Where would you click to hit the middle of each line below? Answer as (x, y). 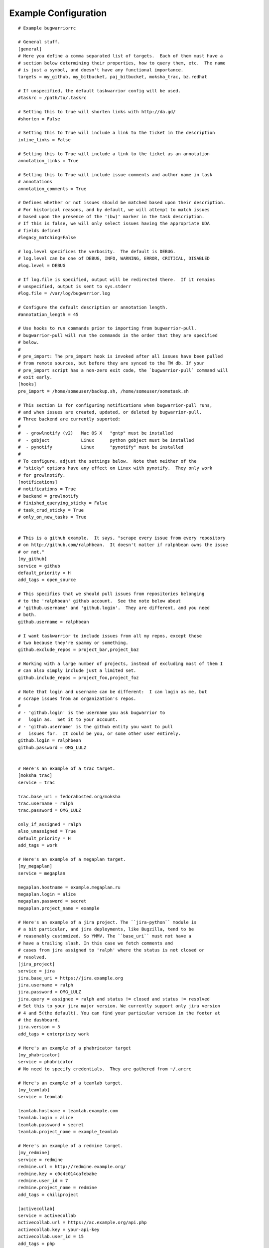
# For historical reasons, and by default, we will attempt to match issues (114, 209)
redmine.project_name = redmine (58, 1188)
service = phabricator (46, 1062)
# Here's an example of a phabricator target (75, 1048)
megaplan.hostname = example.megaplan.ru (69, 887)
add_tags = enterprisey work (54, 1034)
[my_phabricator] (39, 1055)
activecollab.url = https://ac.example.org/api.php (82, 1223)
